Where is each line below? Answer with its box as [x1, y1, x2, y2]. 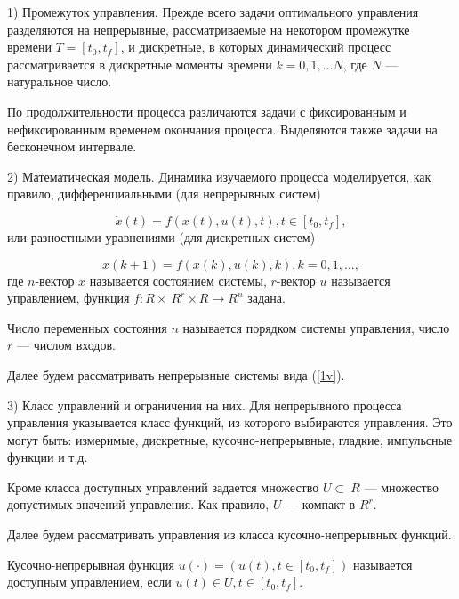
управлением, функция [7, 288, 130, 307]
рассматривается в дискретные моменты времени [7, 54, 272, 73]
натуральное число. [7, 72, 112, 91]
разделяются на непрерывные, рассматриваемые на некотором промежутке [7, 20, 410, 38]
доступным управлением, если [7, 572, 172, 591]
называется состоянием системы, [89, 271, 267, 289]
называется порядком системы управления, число [182, 318, 450, 336]
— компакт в [286, 495, 356, 514]
